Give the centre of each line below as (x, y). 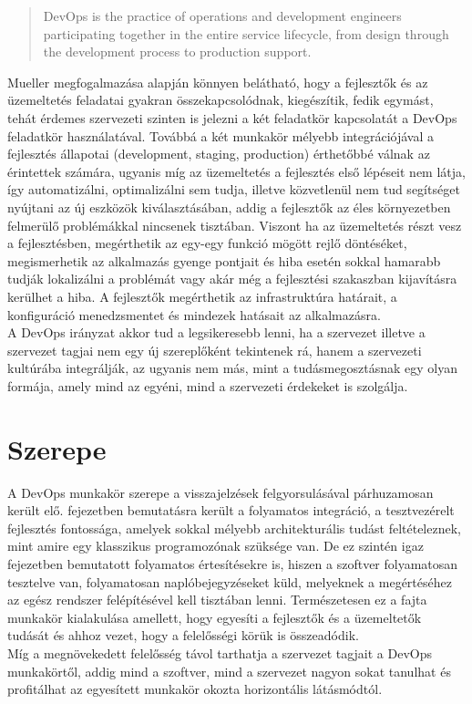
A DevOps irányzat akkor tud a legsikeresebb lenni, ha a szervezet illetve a (216, 332)
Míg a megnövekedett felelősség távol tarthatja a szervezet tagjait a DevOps (220, 652)
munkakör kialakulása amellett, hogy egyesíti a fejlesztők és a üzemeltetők (215, 617)
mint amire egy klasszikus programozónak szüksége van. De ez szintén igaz (215, 546)
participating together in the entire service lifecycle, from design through (246, 33)
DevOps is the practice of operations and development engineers (222, 16)
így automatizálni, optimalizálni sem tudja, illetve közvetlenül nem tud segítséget (234, 189)
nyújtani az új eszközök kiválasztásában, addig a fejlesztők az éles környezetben (229, 207)
